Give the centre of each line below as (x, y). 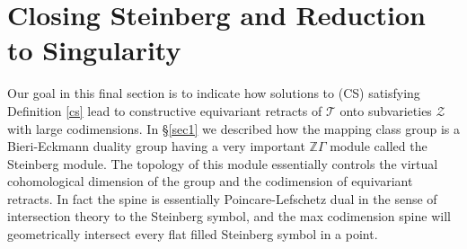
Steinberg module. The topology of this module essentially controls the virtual (223, 163)
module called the (379, 146)
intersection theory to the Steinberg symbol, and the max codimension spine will (229, 216)
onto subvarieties (386, 110)
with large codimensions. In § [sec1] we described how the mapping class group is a (234, 128)
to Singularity (94, 50)
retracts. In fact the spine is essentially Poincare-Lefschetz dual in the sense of (222, 198)
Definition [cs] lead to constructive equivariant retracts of (165, 110)
